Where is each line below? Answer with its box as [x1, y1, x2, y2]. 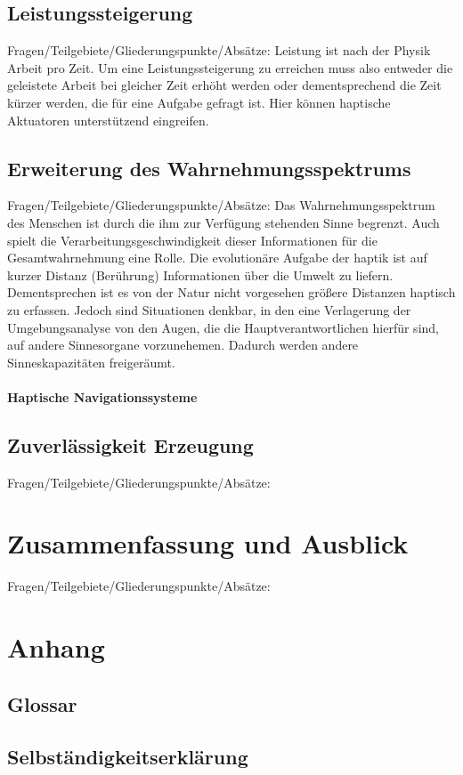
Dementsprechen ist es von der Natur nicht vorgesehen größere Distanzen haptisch [7, 283, 456, 302]
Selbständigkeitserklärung [7, 742, 248, 770]
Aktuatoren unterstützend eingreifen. [7, 110, 209, 129]
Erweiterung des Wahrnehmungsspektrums [7, 154, 411, 182]
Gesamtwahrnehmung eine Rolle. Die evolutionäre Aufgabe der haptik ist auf [7, 248, 427, 267]
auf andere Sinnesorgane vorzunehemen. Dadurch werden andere [7, 335, 359, 354]
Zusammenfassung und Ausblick [7, 525, 409, 561]
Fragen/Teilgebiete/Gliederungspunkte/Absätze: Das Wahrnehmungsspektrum [7, 196, 435, 214]
